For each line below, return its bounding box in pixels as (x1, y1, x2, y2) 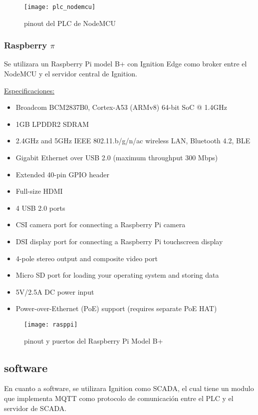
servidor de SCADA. (4, 403, 67, 413)
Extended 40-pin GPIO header (15, 169, 110, 179)
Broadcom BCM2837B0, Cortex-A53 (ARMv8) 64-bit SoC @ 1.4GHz (15, 102, 228, 112)
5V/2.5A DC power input (15, 286, 94, 297)
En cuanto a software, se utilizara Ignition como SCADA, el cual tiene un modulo (4, 383, 254, 394)
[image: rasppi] (24, 321, 78, 328)
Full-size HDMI (15, 186, 63, 196)
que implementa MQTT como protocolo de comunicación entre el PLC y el (4, 393, 234, 404)
